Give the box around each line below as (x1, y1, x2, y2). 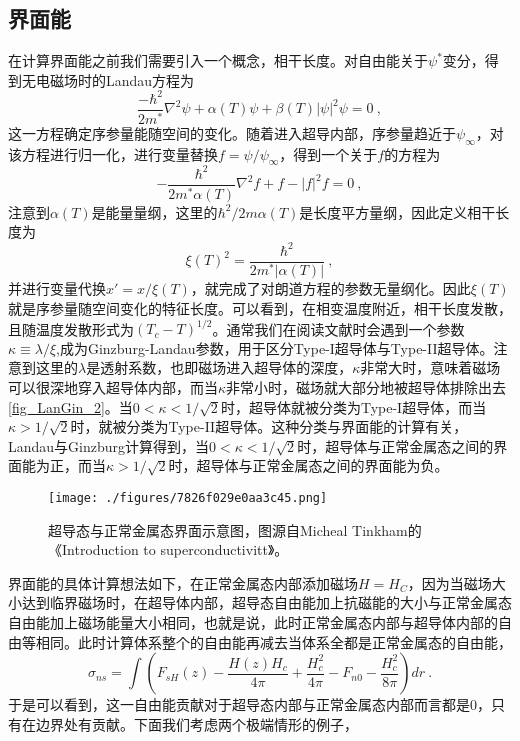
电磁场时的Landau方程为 (35, 69, 195, 90)
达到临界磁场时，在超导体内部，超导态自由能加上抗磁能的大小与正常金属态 (21, 592, 512, 613)
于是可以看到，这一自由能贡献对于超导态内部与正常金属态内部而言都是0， (8, 694, 491, 715)
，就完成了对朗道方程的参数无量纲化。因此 (190, 278, 471, 299)
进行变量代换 (21, 278, 106, 299)
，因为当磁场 (407, 572, 492, 593)
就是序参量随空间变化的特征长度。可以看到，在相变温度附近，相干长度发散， (8, 298, 512, 319)
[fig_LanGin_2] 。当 (8, 396, 133, 417)
